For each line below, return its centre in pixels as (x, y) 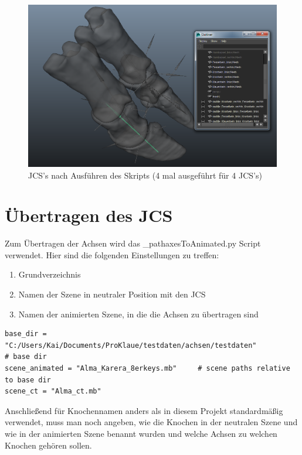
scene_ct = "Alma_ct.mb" (53, 391)
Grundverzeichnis (50, 274)
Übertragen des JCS (89, 215)
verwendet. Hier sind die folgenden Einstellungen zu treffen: (112, 254)
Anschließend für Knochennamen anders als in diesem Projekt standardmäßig (144, 410)
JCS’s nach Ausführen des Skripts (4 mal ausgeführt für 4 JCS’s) (145, 175)
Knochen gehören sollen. (48, 445)
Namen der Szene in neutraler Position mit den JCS (112, 294)
